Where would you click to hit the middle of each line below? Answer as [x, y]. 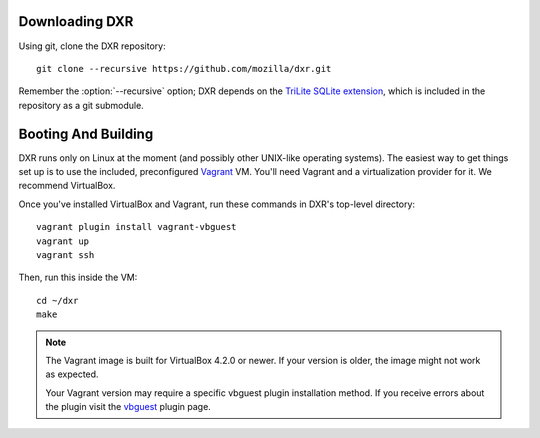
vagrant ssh [65, 254]
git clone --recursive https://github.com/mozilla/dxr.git [184, 68]
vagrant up [63, 241]
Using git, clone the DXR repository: [92, 46]
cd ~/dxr [57, 300]
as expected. [72, 374]
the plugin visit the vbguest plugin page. [128, 407]
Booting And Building [86, 133]
